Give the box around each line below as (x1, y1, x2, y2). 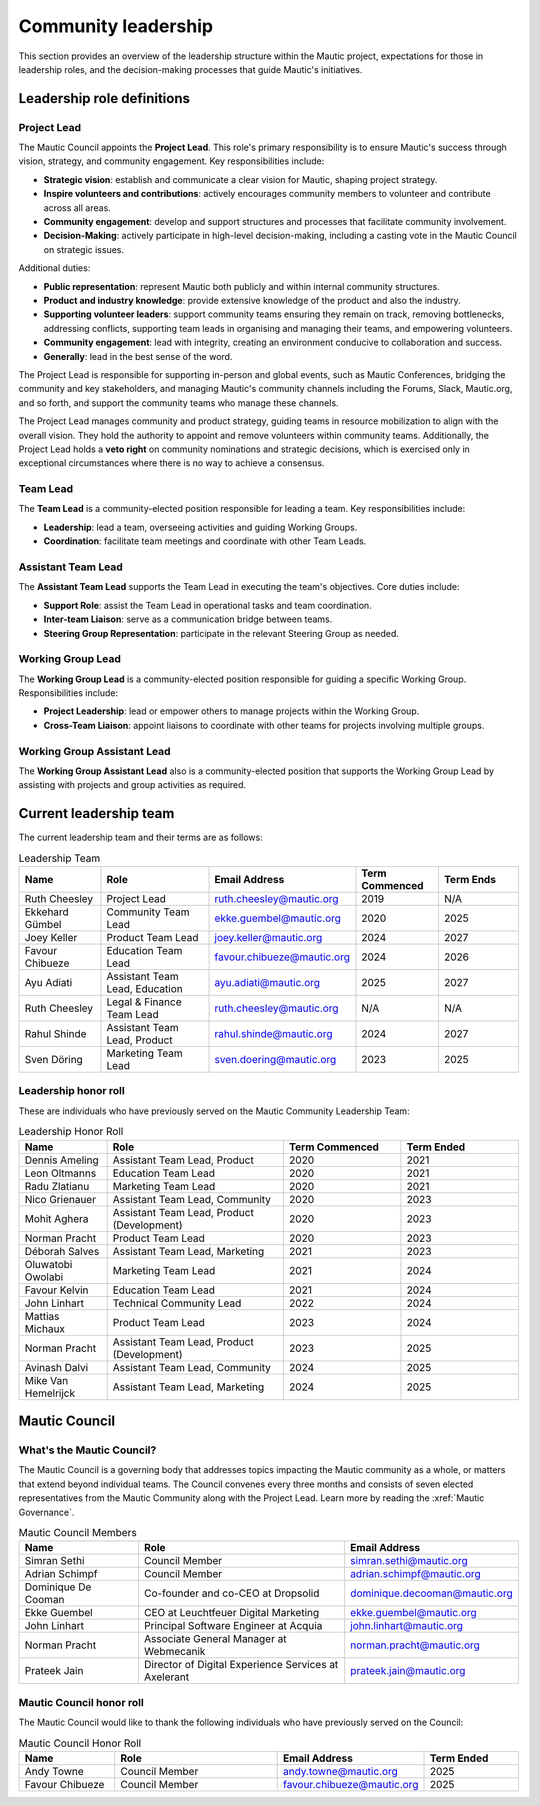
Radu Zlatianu (24, 1179, 90, 1193)
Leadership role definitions (18, 90, 190, 107)
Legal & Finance (106, 995, 182, 1009)
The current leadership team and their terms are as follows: (18, 831, 264, 844)
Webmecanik (143, 1645, 206, 1659)
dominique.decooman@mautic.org (350, 1586, 514, 1600)
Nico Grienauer (24, 1192, 97, 1206)
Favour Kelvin (24, 1283, 89, 1297)
